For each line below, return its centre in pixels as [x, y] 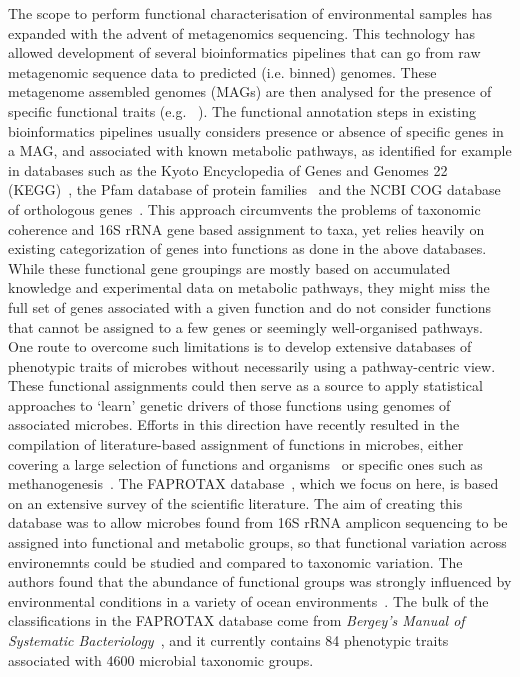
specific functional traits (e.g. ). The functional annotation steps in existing [242, 110]
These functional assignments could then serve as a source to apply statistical [245, 385]
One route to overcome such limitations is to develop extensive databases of [240, 346]
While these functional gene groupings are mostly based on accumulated [229, 267]
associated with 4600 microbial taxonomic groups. [161, 659]
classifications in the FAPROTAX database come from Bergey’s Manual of [236, 620]
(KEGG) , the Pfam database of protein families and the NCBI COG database [254, 189]
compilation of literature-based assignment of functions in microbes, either [236, 444]
